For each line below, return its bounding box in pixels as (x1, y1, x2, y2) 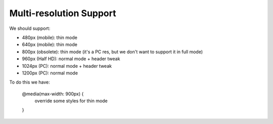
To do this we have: (9, 79, 50, 86)
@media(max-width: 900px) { (22, 91, 84, 97)
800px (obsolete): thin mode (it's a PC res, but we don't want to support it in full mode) (22, 49, 203, 55)
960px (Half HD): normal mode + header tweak (22, 56, 120, 62)
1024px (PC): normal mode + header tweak (22, 63, 112, 69)
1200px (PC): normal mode (22, 70, 78, 76)
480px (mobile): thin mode (22, 34, 78, 40)
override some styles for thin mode (34, 98, 108, 104)
